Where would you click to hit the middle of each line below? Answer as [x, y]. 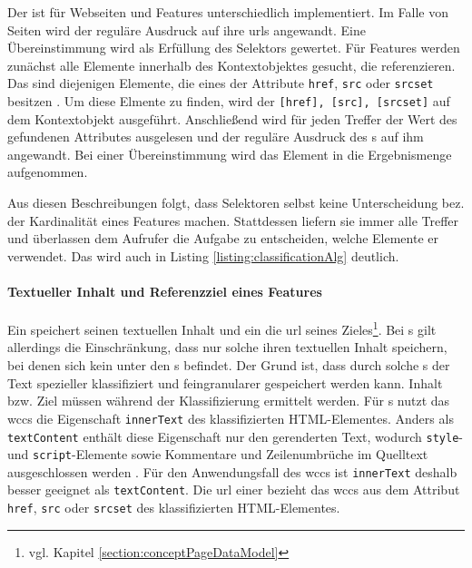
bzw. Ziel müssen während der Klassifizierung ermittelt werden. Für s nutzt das [229, 401]
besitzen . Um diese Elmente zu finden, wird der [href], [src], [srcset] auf [229, 101]
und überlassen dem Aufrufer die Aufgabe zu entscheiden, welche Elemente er [223, 238]
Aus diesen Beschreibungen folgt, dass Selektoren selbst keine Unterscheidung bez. [236, 203]
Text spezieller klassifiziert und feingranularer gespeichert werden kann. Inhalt [225, 382]
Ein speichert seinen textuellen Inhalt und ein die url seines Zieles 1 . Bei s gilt [222, 328]
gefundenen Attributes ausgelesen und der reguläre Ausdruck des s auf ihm [216, 137]
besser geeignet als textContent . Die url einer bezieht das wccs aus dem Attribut [234, 490]
